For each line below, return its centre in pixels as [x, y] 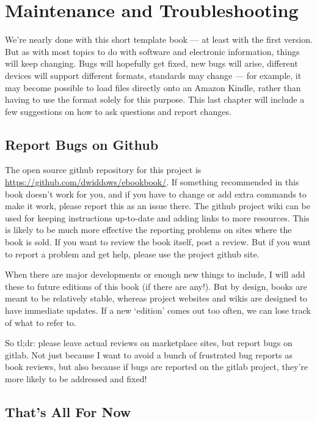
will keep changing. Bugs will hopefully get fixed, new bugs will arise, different [151, 63]
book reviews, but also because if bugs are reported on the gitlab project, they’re [157, 367]
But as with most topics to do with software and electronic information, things [152, 51]
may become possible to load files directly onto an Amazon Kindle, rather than [153, 87]
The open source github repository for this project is [103, 170]
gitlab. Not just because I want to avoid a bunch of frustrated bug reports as [149, 354]
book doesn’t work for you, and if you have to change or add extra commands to [156, 194]
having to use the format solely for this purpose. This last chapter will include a [155, 99]
